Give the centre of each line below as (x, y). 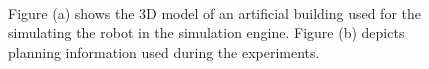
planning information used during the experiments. (164, 51)
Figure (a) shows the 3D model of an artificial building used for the (214, 12)
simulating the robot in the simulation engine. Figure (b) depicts (206, 32)
